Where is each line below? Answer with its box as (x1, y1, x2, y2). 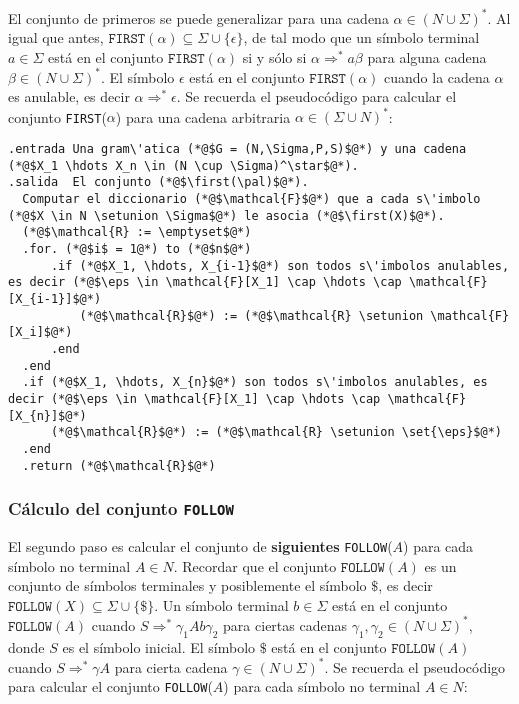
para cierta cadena (114, 656, 228, 677)
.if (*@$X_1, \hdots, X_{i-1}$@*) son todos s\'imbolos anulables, (50, 258, 510, 273)
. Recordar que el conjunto (173, 555, 337, 576)
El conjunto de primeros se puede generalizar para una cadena (8, 7, 389, 28)
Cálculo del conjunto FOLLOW (8, 496, 234, 521)
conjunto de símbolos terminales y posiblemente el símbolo (8, 575, 367, 596)
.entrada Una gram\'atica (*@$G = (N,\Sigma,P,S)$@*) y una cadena (8, 142, 467, 157)
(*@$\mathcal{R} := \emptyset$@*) (22, 225, 252, 240)
